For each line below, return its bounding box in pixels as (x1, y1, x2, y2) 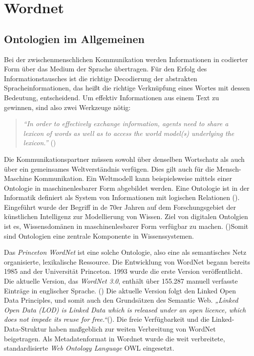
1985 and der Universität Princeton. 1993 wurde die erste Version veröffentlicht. (4, 266, 243, 276)
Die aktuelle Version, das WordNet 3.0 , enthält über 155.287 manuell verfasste (4, 276, 238, 286)
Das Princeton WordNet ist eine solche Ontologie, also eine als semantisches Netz (4, 247, 247, 257)
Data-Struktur (4, 324, 47, 334)
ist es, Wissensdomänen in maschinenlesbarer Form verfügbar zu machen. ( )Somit (4, 221, 249, 231)
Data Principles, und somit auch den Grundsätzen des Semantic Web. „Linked (4, 295, 238, 305)
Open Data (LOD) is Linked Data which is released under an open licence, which (4, 304, 246, 314)
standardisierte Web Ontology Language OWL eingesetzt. (4, 343, 174, 353)
